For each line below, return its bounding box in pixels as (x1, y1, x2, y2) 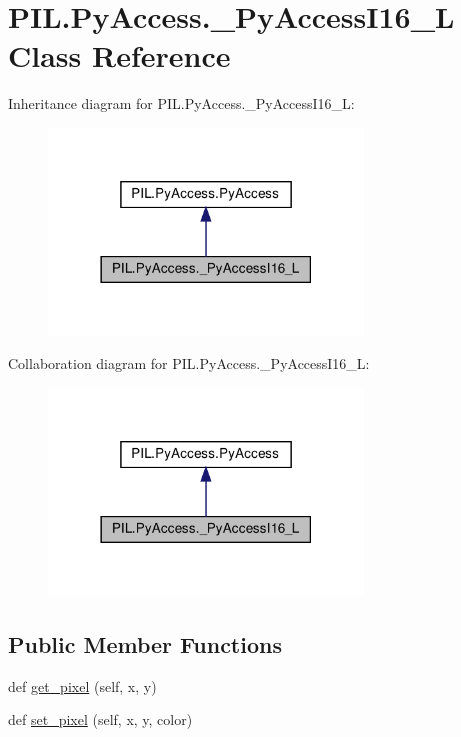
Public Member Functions (8, 628, 282, 659)
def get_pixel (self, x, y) (8, 675, 157, 696)
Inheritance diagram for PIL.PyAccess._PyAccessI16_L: (8, 93, 355, 114)
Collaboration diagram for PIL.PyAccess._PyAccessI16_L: (8, 353, 370, 374)
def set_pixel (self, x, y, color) (8, 709, 193, 730)
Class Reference (8, 35, 231, 76)
